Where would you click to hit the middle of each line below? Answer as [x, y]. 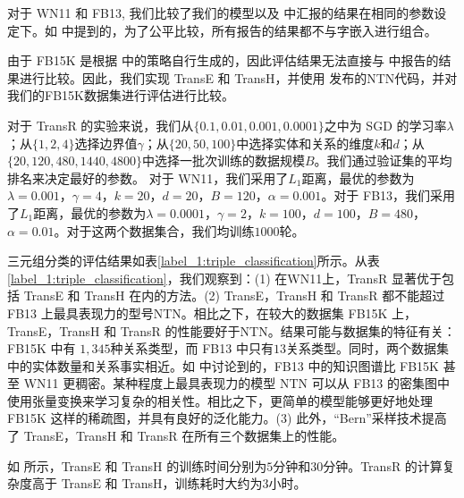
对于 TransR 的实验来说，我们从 [101, 125]
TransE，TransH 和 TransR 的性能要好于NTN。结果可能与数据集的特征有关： [232, 330]
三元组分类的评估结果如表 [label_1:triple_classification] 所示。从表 [194, 261]
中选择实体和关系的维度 [305, 143]
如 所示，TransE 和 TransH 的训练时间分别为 [137, 465]
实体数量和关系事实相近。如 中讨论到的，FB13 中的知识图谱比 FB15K [235, 365]
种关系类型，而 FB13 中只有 [192, 348]
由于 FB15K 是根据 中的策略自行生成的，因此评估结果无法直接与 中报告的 [223, 60]
